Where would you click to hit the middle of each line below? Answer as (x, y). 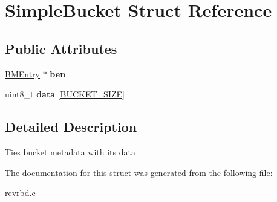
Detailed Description (71, 127)
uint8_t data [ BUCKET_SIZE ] (65, 94)
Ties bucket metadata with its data (70, 151)
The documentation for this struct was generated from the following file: (139, 172)
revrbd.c (20, 193)
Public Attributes (61, 48)
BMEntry (23, 73)
